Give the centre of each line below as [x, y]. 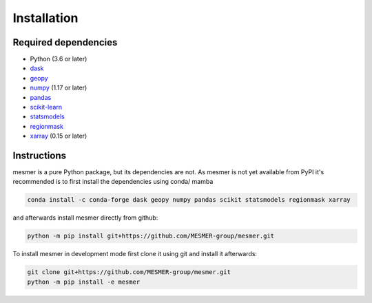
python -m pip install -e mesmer [84, 282]
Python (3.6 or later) [59, 59]
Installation [45, 18]
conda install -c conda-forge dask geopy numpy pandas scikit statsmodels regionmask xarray [189, 200]
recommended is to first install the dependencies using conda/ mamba [113, 182]
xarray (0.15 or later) [59, 136]
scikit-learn [46, 107]
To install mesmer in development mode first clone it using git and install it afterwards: [135, 254]
